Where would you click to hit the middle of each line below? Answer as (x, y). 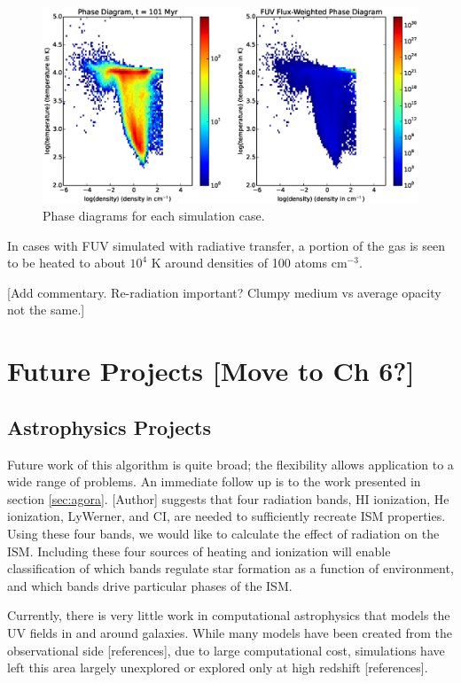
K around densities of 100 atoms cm (249, 263)
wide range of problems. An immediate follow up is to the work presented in (214, 481)
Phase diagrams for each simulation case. (154, 216)
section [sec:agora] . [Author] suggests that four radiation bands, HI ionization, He (228, 498)
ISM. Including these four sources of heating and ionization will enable (199, 551)
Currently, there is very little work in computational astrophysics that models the (229, 615)
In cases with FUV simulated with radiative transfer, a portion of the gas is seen (226, 245)
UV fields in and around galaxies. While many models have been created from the (230, 633)
